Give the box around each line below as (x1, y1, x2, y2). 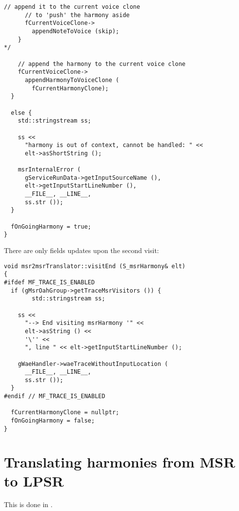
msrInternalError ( (18, 166, 81, 173)
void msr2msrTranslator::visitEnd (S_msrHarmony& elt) (4, 262, 186, 270)
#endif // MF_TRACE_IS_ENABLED (4, 393, 105, 400)
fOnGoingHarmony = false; (11, 417, 95, 425)
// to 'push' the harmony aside (24, 11, 130, 19)
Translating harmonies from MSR (4, 451, 236, 471)
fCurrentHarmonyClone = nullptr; (11, 409, 119, 416)
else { (11, 109, 32, 116)
